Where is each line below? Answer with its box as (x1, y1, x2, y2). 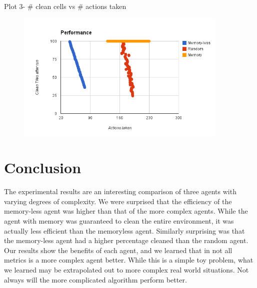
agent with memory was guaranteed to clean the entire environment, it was (4, 216, 234, 226)
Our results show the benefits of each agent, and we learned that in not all (4, 245, 232, 255)
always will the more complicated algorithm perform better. (4, 274, 187, 285)
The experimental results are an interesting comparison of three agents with (4, 186, 236, 197)
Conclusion (4, 157, 81, 178)
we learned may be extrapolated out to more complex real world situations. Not (4, 265, 249, 275)
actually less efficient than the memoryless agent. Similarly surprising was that (4, 225, 245, 236)
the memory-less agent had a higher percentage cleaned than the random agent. (4, 235, 248, 246)
